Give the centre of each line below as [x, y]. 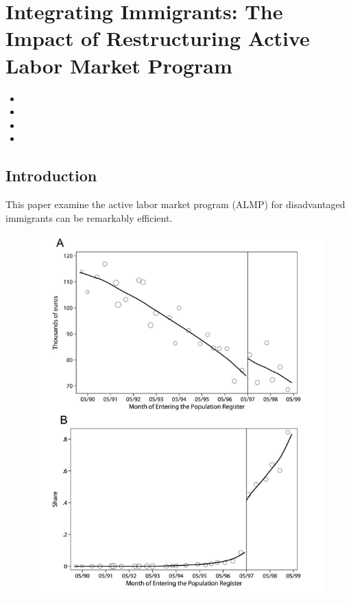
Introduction [51, 175]
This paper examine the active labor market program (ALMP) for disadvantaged [175, 204]
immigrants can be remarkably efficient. [89, 217]
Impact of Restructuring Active [158, 38]
